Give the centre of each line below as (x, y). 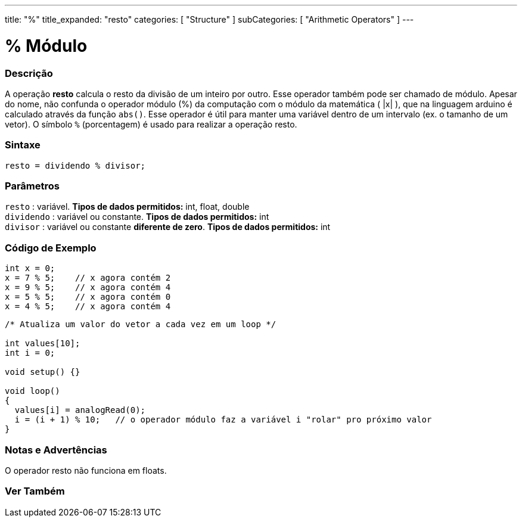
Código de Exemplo (51, 248)
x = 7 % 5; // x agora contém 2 (88, 278)
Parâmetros (32, 186)
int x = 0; (30, 268)
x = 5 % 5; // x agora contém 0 (88, 297)
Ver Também (35, 491)
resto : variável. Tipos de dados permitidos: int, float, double (127, 207)
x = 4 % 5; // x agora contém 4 (88, 307)
